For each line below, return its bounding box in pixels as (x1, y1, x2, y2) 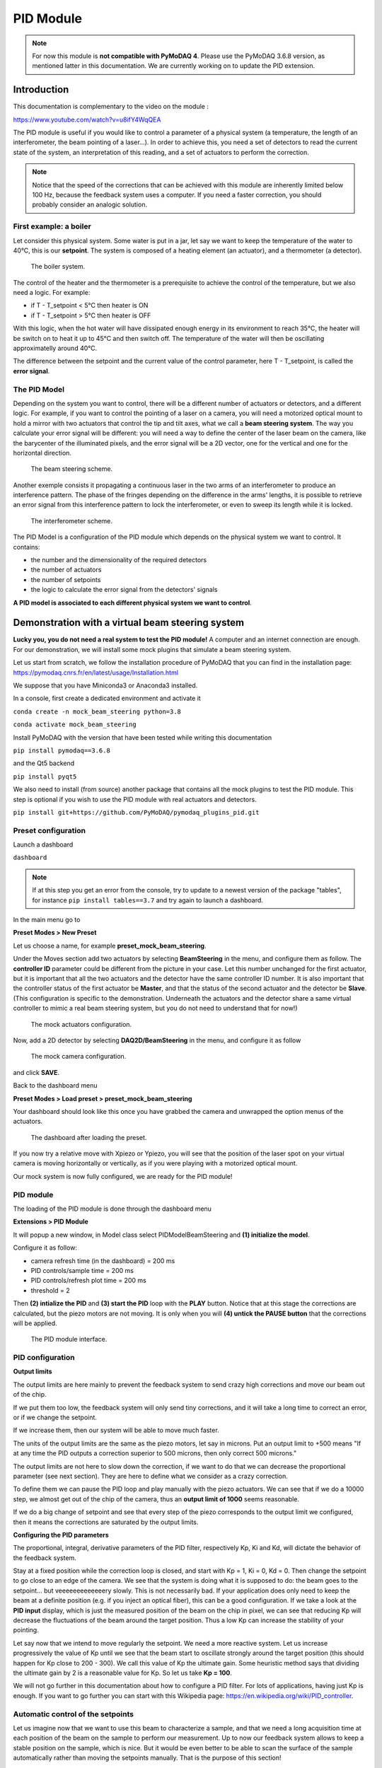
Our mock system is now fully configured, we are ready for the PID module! (13, 1172, 233, 1180)
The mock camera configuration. (30, 1052, 127, 1061)
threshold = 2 (30, 1286, 70, 1294)
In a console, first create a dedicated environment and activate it (13, 694, 201, 703)
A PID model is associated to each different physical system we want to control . (13, 598, 253, 607)
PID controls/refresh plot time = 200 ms (30, 1276, 146, 1285)
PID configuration (13, 1353, 75, 1363)
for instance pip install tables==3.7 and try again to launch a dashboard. (32, 895, 263, 905)
